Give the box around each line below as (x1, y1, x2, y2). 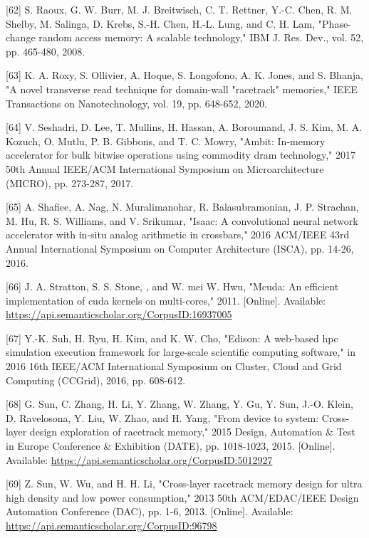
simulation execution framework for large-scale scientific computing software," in (6, 344, 356, 359)
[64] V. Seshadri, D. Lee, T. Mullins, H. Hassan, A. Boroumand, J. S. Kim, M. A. (6, 120, 363, 134)
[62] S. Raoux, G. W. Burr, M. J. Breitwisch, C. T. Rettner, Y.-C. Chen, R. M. (6, 2, 353, 16)
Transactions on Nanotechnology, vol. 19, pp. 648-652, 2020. (6, 95, 267, 110)
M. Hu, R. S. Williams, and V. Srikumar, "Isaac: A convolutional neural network (6, 213, 358, 228)
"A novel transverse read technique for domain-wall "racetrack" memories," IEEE (6, 81, 358, 96)
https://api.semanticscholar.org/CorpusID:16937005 (6, 307, 232, 322)
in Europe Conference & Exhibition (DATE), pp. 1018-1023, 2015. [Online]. (6, 438, 336, 453)
